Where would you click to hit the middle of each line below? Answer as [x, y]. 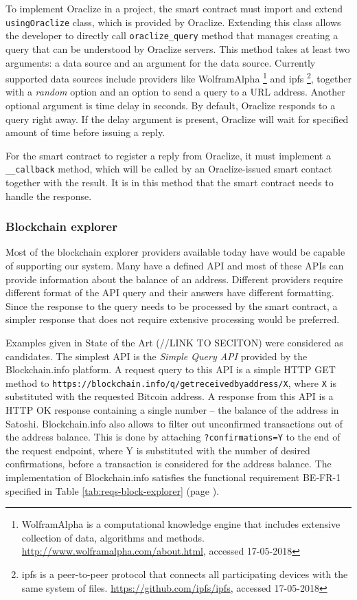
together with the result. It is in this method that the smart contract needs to [170, 182]
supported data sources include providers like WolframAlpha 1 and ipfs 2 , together [178, 77]
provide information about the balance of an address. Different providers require [174, 279]
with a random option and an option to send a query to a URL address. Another [175, 92]
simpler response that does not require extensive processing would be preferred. [173, 319]
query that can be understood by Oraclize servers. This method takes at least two [178, 48]
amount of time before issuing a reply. [85, 132]
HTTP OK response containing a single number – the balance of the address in [172, 409]
